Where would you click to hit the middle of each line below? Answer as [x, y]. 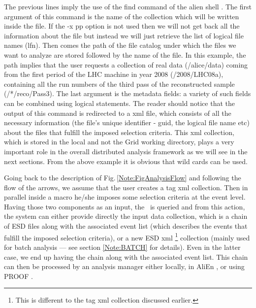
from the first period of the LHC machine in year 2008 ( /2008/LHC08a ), [114, 74]
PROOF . [18, 276]
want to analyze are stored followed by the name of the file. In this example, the [125, 54]
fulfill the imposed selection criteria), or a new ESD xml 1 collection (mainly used [127, 237]
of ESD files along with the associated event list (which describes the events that [126, 226]
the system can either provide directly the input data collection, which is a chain [126, 216]
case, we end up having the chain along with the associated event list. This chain [126, 257]
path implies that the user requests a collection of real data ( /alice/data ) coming [126, 64]
